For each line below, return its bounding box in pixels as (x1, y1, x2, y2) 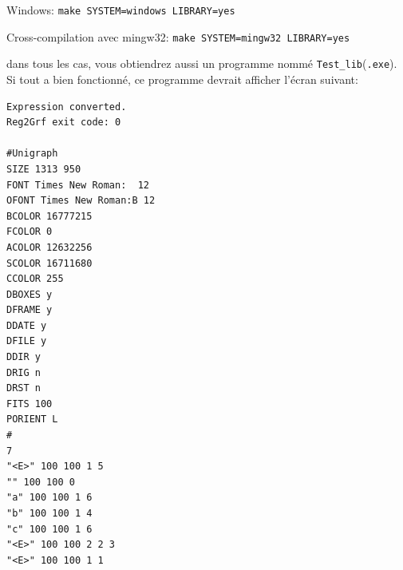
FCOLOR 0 (6, 226, 53, 238)
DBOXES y (6, 288, 53, 300)
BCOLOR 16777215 (6, 210, 93, 222)
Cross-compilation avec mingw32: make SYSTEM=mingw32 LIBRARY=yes (6, 28, 350, 45)
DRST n (6, 382, 41, 394)
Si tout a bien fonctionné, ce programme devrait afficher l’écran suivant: (6, 70, 358, 87)
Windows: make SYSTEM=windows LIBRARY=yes (6, 2, 235, 18)
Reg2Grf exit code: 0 (6, 117, 121, 129)
